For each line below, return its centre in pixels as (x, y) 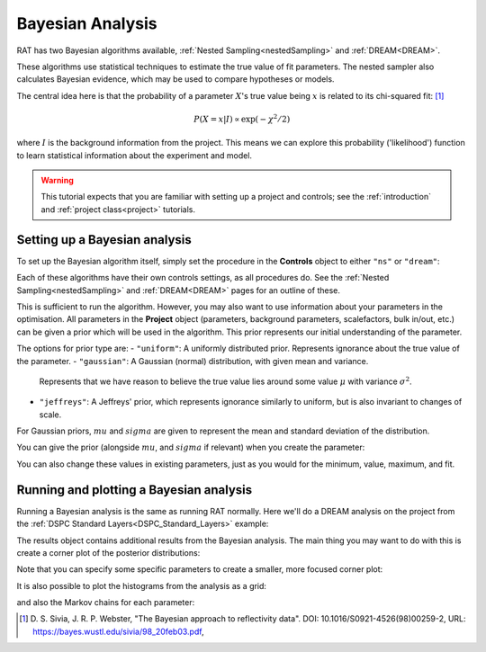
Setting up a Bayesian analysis (104, 240)
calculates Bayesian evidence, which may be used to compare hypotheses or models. (175, 79)
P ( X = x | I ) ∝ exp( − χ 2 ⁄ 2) (242, 118)
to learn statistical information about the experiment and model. (134, 155)
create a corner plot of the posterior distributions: (108, 552)
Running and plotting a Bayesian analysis (135, 490)
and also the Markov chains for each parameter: (106, 603)
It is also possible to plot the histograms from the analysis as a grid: (142, 585)
